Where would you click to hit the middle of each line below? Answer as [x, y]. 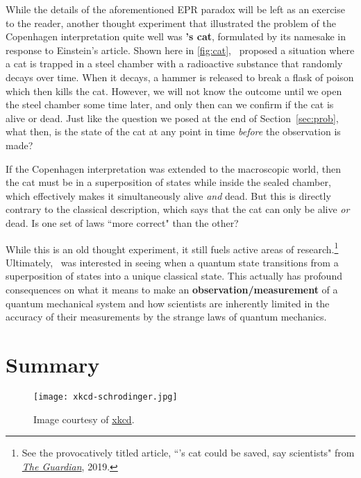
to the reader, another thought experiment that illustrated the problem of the [171, 23]
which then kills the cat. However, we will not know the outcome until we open [174, 91]
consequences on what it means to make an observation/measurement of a [172, 289]
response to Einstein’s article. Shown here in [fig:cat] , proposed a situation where [180, 50]
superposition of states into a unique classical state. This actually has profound [174, 276]
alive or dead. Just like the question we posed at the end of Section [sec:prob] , [172, 118]
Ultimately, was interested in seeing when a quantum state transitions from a [172, 262]
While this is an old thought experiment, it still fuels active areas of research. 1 [172, 248]
